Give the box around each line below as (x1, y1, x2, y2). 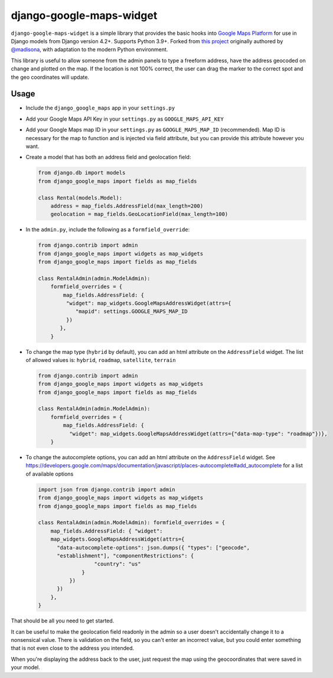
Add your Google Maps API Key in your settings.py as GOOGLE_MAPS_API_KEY (25, 115, 224, 122)
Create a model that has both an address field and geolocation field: (25, 154, 191, 161)
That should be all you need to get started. (11, 617, 115, 624)
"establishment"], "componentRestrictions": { (57, 552, 194, 559)
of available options (25, 470, 74, 477)
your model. (11, 664, 41, 671)
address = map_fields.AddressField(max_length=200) (50, 202, 204, 209)
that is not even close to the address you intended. (11, 645, 135, 652)
